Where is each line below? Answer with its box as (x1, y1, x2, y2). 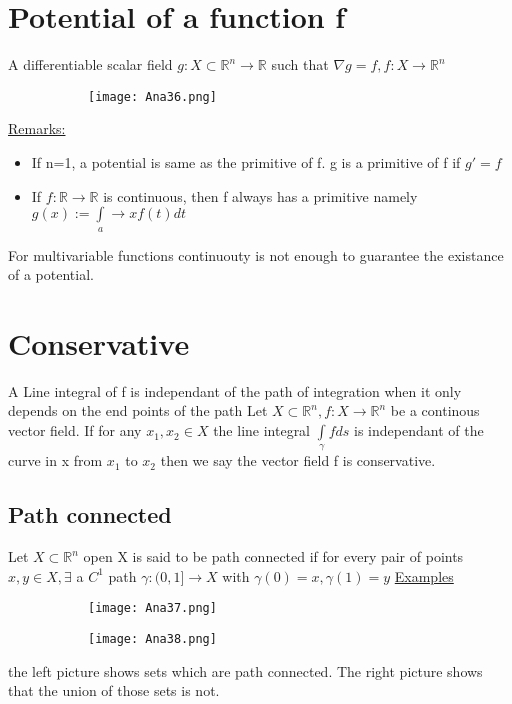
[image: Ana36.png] (88, 89, 217, 104)
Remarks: (8, 118, 66, 139)
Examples (394, 565, 454, 586)
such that (271, 54, 329, 75)
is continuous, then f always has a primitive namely (103, 185, 418, 206)
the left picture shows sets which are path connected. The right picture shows (8, 660, 483, 681)
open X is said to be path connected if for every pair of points (83, 546, 464, 567)
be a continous (390, 400, 480, 421)
